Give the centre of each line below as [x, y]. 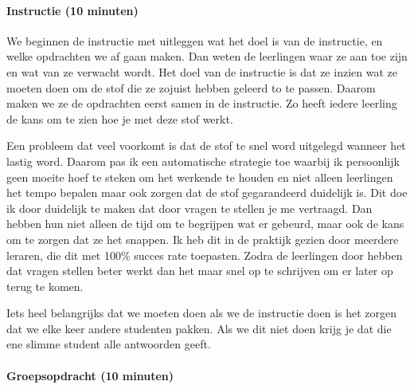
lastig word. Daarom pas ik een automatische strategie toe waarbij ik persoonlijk [203, 161]
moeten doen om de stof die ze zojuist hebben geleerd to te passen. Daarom [191, 87]
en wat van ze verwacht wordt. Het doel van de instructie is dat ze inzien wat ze [202, 71]
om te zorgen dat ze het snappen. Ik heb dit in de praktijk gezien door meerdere [203, 239]
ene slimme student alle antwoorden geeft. [109, 344]
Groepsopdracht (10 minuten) [90, 375]
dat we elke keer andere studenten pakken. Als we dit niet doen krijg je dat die [199, 328]
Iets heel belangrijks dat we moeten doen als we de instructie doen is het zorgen [202, 313]
